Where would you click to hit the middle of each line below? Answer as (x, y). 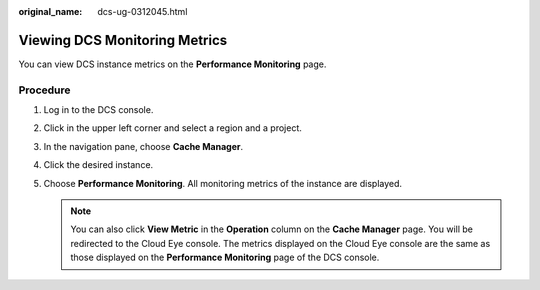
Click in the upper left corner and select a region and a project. (172, 128)
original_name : (50, 11)
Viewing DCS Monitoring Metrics (123, 40)
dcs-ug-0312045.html (142, 11)
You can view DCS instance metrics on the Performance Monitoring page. (172, 64)
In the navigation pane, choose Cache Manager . (143, 146)
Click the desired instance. (98, 165)
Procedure (44, 90)
